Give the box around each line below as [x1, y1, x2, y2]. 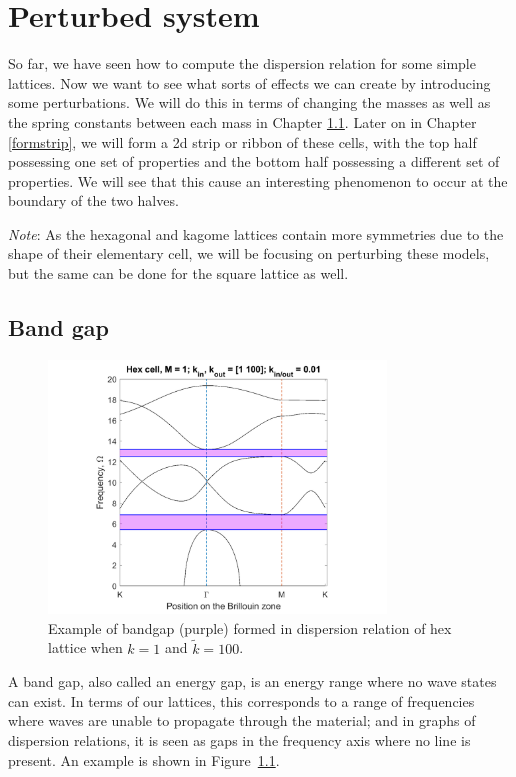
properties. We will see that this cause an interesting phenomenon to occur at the [8, 170, 508, 191]
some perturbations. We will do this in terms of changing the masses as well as [8, 92, 491, 113]
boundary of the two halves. [8, 190, 179, 211]
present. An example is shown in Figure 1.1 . [8, 749, 280, 770]
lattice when [48, 637, 123, 658]
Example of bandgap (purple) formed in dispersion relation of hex [48, 617, 452, 638]
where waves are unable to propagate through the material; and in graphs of [8, 710, 476, 731]
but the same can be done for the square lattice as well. [8, 263, 349, 284]
